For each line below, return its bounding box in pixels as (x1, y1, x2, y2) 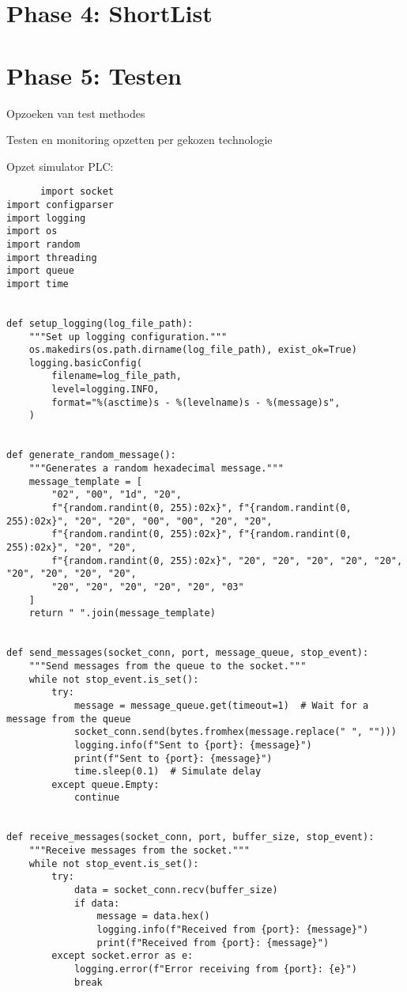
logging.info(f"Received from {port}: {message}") (96, 924, 369, 936)
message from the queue (6, 713, 131, 725)
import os (6, 225, 58, 237)
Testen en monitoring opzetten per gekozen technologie (6, 131, 273, 148)
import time (6, 278, 69, 290)
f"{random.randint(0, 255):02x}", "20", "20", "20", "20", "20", (51, 555, 403, 566)
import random (6, 238, 81, 250)
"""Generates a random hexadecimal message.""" (28, 463, 284, 475)
